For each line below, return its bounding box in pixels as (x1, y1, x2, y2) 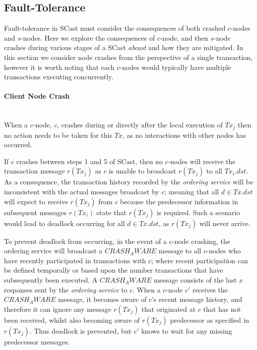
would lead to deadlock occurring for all (4, 218, 125, 228)
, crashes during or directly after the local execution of (57, 119, 223, 130)
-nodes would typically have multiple (120, 61, 231, 72)
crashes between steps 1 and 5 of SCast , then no (16, 156, 163, 166)
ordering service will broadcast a (4, 245, 103, 256)
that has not (203, 303, 241, 314)
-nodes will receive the (168, 156, 236, 166)
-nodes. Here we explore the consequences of (20, 32, 155, 43)
